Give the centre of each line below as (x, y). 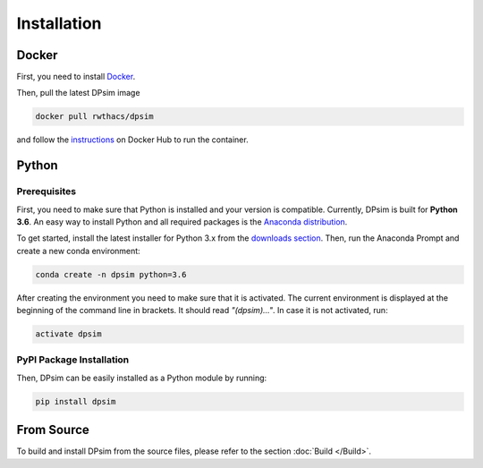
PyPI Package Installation (73, 360)
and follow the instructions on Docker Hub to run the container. (133, 140)
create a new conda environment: (78, 251)
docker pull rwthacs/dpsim (94, 117)
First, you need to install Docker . (76, 77)
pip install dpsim (76, 401)
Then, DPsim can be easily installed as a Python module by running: (142, 378)
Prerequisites (46, 191)
